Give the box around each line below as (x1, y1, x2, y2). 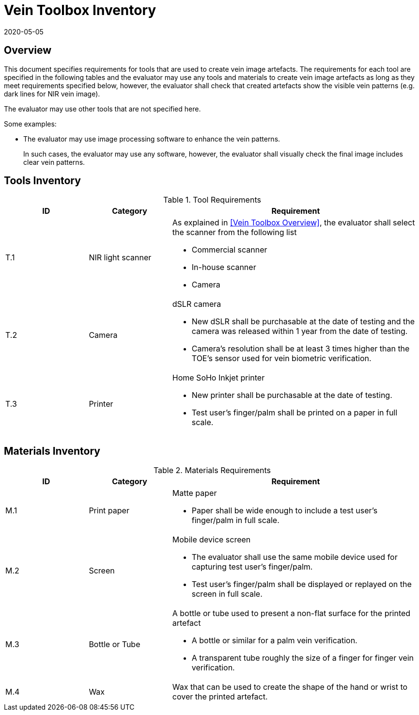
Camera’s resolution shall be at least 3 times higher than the (191, 344, 410, 354)
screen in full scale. (191, 589, 263, 599)
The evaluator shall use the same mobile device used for (191, 552, 398, 562)
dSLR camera (172, 299, 221, 309)
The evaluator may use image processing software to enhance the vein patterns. (23, 134, 280, 143)
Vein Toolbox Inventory (4, 2, 156, 18)
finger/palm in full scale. (191, 515, 279, 525)
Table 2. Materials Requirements (153, 465, 271, 476)
